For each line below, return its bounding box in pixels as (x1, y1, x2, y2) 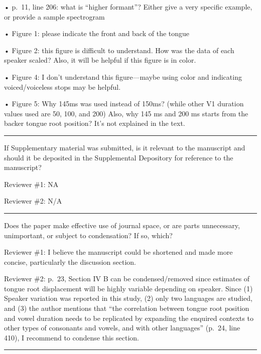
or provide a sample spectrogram (4, 11, 105, 22)
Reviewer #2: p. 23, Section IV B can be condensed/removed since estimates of (4, 273, 250, 284)
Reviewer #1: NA (4, 179, 59, 189)
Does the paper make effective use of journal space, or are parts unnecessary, (4, 220, 240, 230)
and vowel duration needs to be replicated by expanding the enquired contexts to (4, 312, 253, 323)
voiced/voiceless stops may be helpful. (4, 81, 121, 92)
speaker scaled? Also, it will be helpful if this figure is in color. (4, 55, 196, 65)
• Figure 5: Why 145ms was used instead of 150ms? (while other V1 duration (4, 98, 244, 109)
